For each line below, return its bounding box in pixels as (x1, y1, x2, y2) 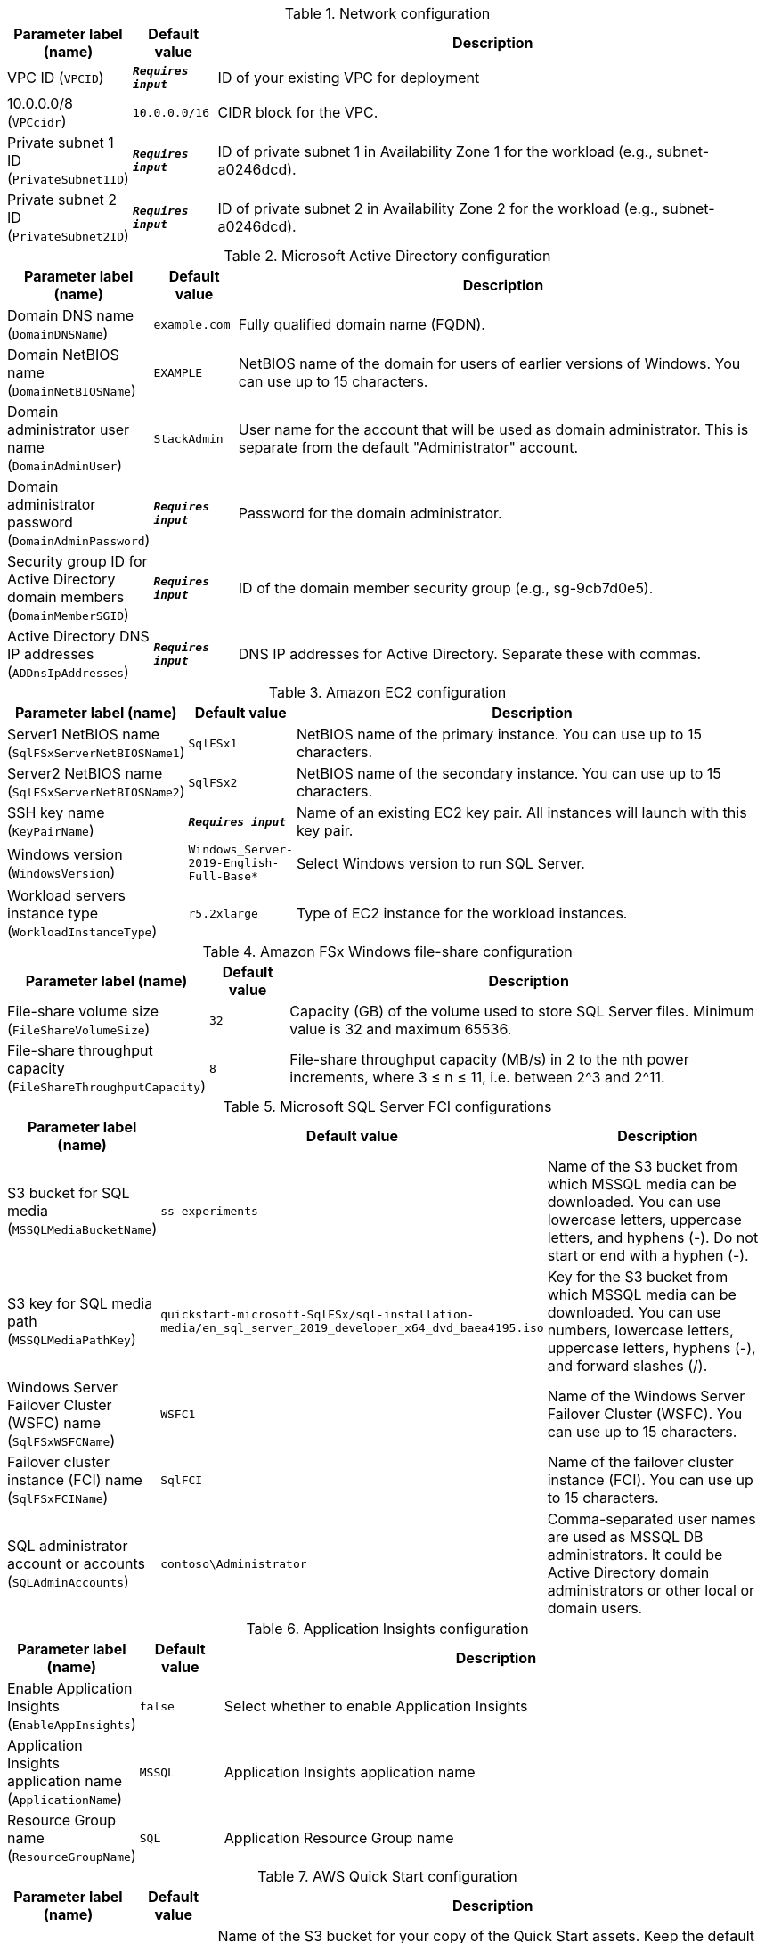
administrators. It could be (547, 1546, 723, 1563)
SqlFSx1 (188, 736, 238, 750)
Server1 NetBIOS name (7, 725, 160, 743)
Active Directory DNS (7, 627, 150, 645)
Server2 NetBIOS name (7, 764, 163, 782)
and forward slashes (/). (547, 1357, 708, 1375)
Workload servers (7, 886, 126, 904)
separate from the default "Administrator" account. (238, 438, 579, 456)
